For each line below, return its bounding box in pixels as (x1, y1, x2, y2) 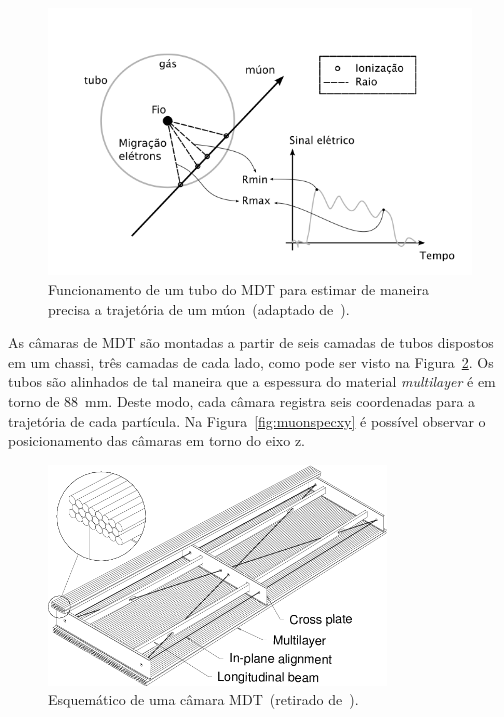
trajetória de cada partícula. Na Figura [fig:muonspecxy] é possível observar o (8, 410, 486, 431)
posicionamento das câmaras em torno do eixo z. (8, 430, 305, 451)
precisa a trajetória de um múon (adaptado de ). (48, 298, 350, 319)
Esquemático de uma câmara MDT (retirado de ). (48, 689, 359, 710)
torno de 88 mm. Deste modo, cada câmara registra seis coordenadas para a (8, 390, 476, 411)
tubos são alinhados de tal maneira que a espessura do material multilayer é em (8, 371, 496, 392)
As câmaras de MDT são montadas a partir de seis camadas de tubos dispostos (8, 332, 494, 353)
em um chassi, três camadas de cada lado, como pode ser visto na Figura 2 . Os (8, 351, 494, 372)
